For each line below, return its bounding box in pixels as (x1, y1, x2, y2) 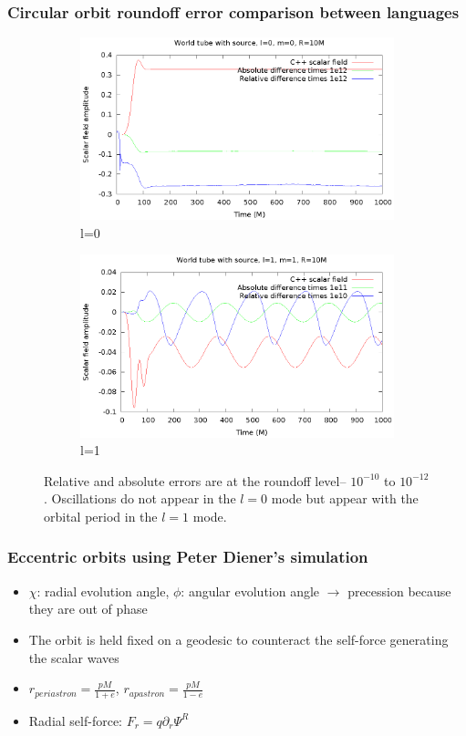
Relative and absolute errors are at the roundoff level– (44, 471, 347, 490)
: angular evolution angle (181, 581, 320, 600)
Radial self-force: (28, 710, 122, 730)
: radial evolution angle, (36, 581, 170, 600)
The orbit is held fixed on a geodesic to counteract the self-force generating (28, 629, 449, 648)
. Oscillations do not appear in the (44, 489, 236, 508)
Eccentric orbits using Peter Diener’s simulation (7, 545, 368, 568)
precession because (347, 581, 451, 600)
